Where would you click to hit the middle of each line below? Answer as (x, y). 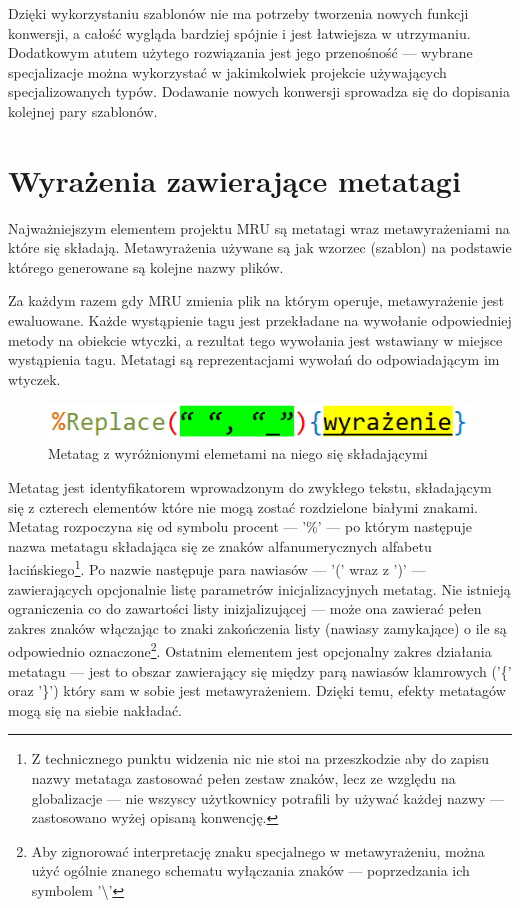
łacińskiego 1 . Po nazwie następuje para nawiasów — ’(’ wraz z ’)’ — (217, 567)
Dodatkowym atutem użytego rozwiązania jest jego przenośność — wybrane (240, 52)
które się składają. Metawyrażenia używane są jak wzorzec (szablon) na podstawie (260, 247)
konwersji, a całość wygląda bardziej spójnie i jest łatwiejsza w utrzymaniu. (239, 32)
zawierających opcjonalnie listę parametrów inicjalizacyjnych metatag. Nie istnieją (259, 588)
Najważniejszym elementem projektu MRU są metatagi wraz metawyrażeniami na (259, 227)
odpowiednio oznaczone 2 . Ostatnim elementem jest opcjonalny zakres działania (250, 649)
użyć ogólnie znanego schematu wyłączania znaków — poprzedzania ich (250, 870)
